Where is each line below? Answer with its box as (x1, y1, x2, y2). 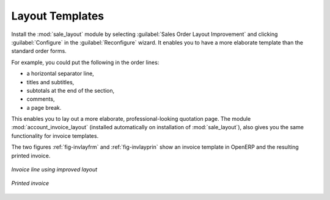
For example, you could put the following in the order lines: (11, 59, 159, 66)
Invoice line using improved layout (11, 166, 98, 173)
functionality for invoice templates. (11, 132, 99, 140)
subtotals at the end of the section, (26, 87, 115, 94)
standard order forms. (11, 48, 67, 55)
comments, (26, 95, 55, 103)
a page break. (26, 104, 62, 111)
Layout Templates (11, 9, 105, 23)
